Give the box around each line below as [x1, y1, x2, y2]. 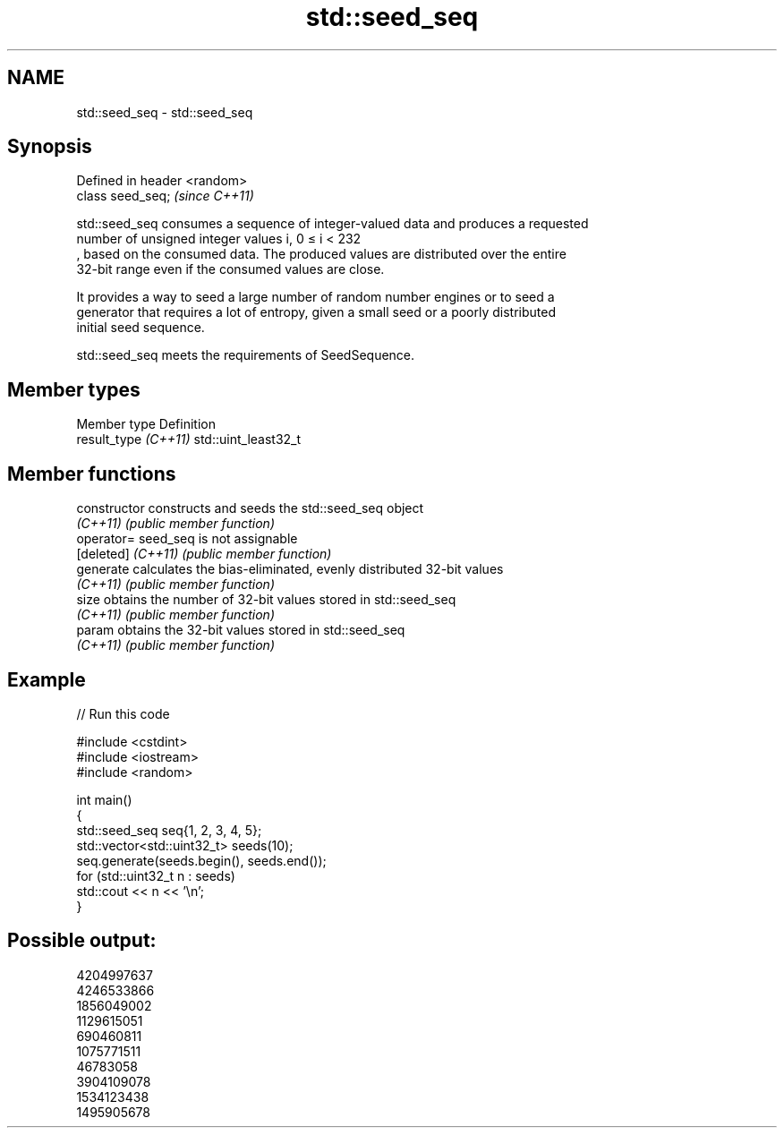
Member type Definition [76, 416, 216, 432]
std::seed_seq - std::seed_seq [76, 104, 253, 120]
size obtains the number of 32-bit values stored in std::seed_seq [76, 592, 456, 608]
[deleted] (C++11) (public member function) [76, 546, 332, 562]
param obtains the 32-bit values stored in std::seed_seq [76, 622, 405, 638]
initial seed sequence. [76, 320, 205, 336]
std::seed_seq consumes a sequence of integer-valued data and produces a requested [76, 216, 589, 232]
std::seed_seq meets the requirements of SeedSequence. [76, 347, 415, 363]
